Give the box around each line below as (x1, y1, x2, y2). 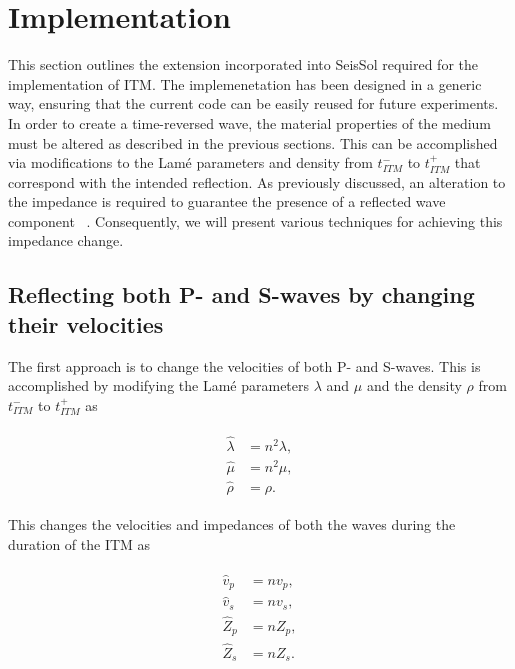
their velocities (8, 308, 164, 339)
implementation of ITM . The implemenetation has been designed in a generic (8, 73, 482, 94)
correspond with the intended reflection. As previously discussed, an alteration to (8, 171, 506, 192)
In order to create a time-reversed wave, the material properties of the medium (8, 112, 492, 133)
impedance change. (8, 230, 124, 251)
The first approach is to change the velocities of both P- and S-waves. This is (8, 355, 481, 376)
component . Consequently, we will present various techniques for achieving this (8, 210, 503, 231)
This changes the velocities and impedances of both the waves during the (8, 514, 456, 535)
